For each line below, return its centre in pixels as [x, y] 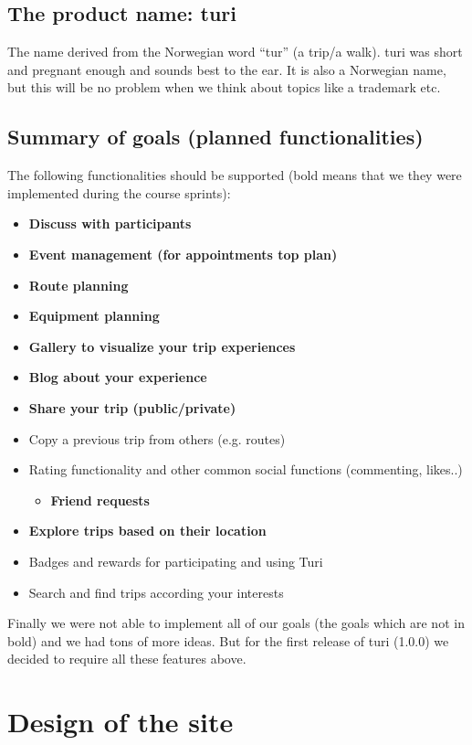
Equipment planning [94, 316]
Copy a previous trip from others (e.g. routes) [157, 438]
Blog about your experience [118, 377]
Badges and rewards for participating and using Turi [176, 561]
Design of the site [121, 722]
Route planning [79, 285]
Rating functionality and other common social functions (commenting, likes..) [246, 469]
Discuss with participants [110, 223]
